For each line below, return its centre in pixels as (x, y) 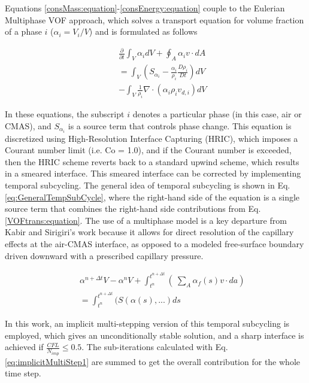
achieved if (24, 347)
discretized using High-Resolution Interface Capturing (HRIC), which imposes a (152, 138)
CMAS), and (28, 125)
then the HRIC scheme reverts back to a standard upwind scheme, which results (152, 161)
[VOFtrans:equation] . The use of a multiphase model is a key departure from (146, 220)
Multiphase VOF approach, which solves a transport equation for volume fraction (154, 19)
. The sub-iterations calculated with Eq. (155, 347)
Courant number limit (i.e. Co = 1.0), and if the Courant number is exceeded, (148, 150)
